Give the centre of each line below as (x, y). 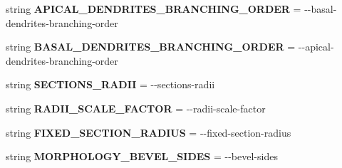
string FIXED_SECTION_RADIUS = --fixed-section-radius (149, 132)
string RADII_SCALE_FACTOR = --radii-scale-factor (136, 108)
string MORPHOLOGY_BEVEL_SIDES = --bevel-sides (142, 156)
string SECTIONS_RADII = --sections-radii (110, 84)
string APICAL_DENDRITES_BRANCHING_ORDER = (154, 9)
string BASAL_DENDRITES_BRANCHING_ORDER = (151, 47)
